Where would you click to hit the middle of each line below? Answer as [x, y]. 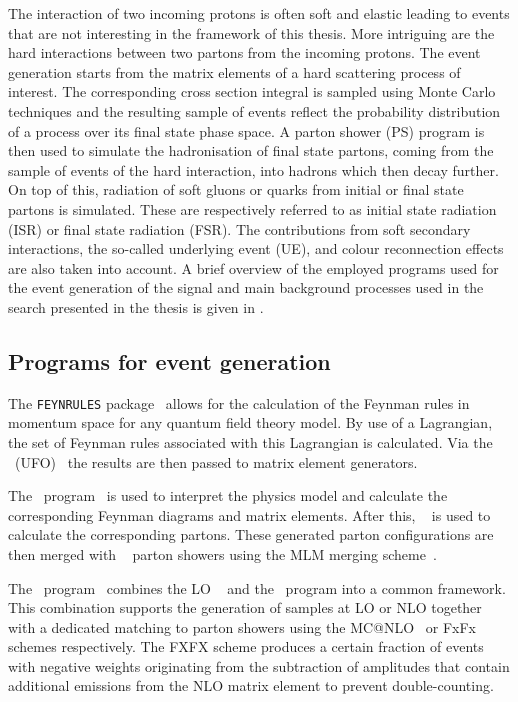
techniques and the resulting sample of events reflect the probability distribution [254, 110]
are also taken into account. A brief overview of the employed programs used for [253, 267]
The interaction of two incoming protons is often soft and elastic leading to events [259, 13]
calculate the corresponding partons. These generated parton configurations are [251, 534]
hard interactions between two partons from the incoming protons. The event [244, 52]
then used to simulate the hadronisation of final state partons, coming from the [251, 150]
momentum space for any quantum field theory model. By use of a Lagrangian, [250, 422]
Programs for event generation [169, 360]
